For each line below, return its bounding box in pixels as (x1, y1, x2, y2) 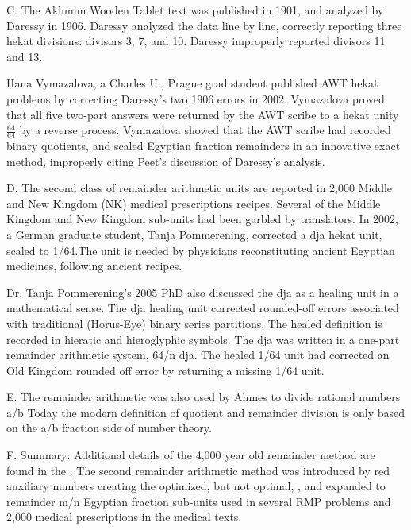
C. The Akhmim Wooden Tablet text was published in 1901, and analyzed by (6, 2, 384, 17)
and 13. (6, 48, 43, 64)
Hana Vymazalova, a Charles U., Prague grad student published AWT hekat (6, 75, 378, 91)
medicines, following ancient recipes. (6, 257, 182, 274)
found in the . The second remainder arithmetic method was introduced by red (6, 462, 390, 478)
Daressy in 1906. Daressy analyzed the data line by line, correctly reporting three (6, 17, 402, 33)
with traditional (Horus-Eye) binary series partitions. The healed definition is (6, 315, 382, 331)
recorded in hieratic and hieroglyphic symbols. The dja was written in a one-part (6, 331, 400, 347)
